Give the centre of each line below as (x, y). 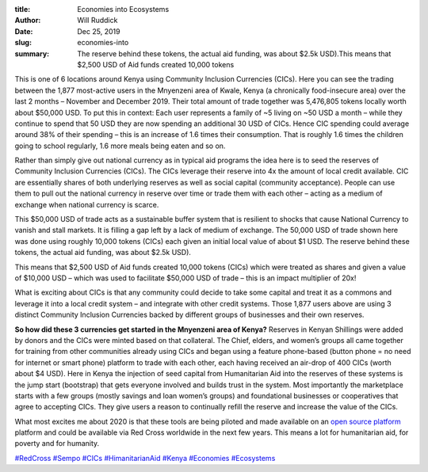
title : (23, 9)
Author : (28, 21)
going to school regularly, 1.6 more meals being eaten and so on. (120, 146)
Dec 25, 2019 (99, 31)
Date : (24, 31)
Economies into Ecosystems (123, 9)
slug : (23, 43)
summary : (32, 53)
